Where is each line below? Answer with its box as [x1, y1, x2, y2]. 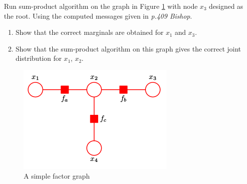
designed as [209, 1, 244, 11]
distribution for [15, 53, 62, 63]
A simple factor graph [24, 170, 90, 181]
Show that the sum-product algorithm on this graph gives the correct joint [15, 43, 241, 53]
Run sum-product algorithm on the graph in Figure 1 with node [4, 1, 198, 11]
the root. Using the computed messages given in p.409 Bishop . [4, 10, 192, 21]
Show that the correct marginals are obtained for [15, 27, 164, 37]
